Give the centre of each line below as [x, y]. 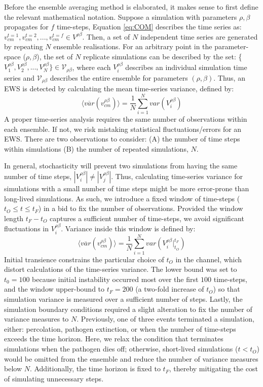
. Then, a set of [106, 36]
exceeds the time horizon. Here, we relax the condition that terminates [114, 339]
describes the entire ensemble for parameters [119, 77]
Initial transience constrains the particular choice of [84, 259]
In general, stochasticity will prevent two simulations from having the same [121, 166]
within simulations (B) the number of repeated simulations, [96, 148]
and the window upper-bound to [54, 289]
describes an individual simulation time [186, 67]
